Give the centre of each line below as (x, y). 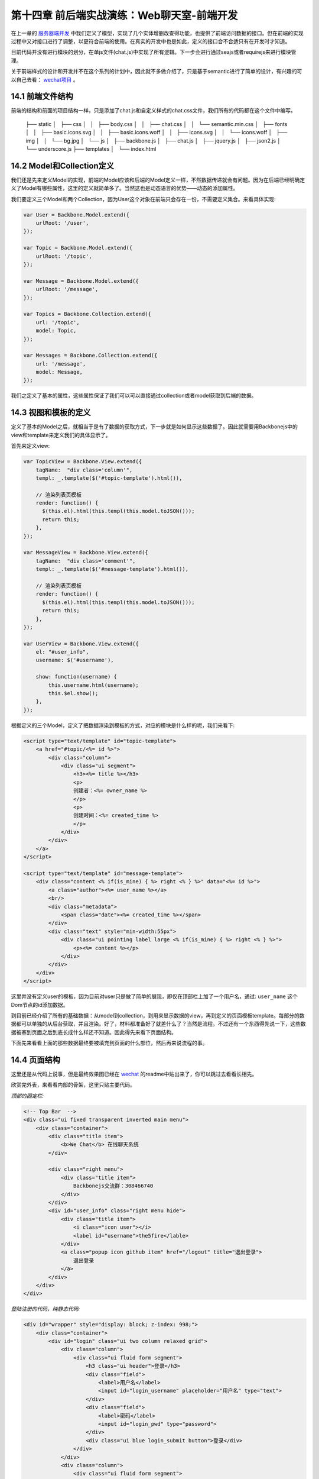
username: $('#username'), (75, 660)
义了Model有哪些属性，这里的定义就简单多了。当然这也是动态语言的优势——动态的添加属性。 (125, 188)
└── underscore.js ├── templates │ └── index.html (91, 148)
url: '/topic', (58, 322)
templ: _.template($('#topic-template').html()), (109, 478)
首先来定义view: (30, 446)
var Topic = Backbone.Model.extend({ (78, 248)
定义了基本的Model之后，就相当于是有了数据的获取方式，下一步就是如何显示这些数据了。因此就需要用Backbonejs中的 (154, 427)
